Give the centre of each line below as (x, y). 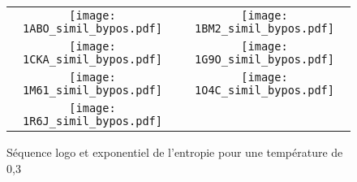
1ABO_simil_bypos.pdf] (92, 28)
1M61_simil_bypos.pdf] (92, 90)
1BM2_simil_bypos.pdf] (265, 28)
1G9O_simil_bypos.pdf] (265, 59)
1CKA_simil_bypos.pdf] (92, 59)
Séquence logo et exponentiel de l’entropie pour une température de (175, 152)
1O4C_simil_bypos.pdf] (265, 90)
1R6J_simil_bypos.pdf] (92, 121)
